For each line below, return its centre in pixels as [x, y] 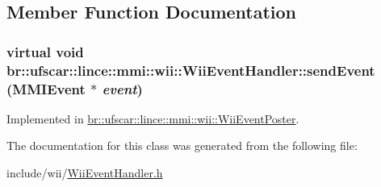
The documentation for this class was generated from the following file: [182, 145]
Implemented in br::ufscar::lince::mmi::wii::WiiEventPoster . [153, 118]
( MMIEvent [46, 88]
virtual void [45, 51]
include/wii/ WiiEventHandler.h [85, 173]
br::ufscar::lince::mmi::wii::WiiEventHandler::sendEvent [191, 70]
